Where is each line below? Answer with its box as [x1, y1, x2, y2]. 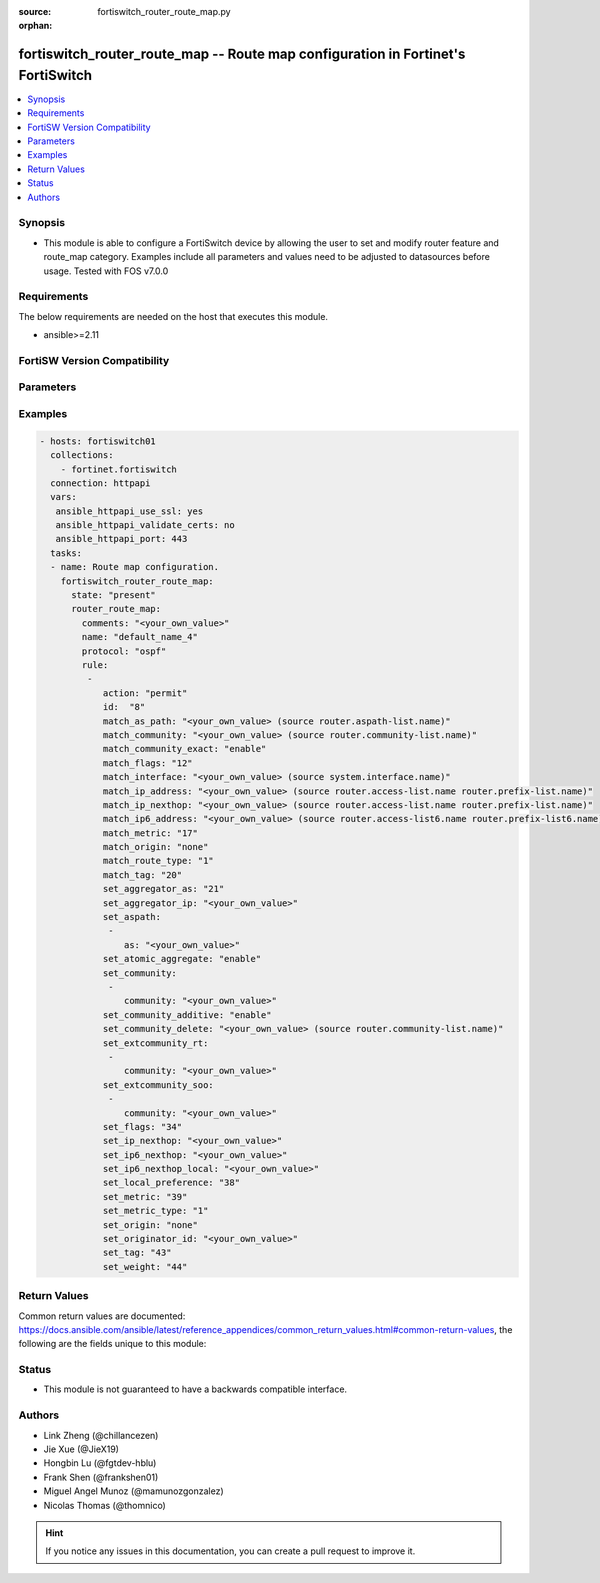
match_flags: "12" [102, 757, 194, 769]
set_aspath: [102, 911, 162, 923]
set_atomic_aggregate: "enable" [102, 953, 262, 965]
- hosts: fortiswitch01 [39, 435, 157, 447]
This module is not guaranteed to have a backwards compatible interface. [43, 1383, 348, 1395]
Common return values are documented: [18, 1310, 186, 1322]
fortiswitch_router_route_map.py [97, 6, 231, 17]
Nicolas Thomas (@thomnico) [43, 1499, 167, 1511]
